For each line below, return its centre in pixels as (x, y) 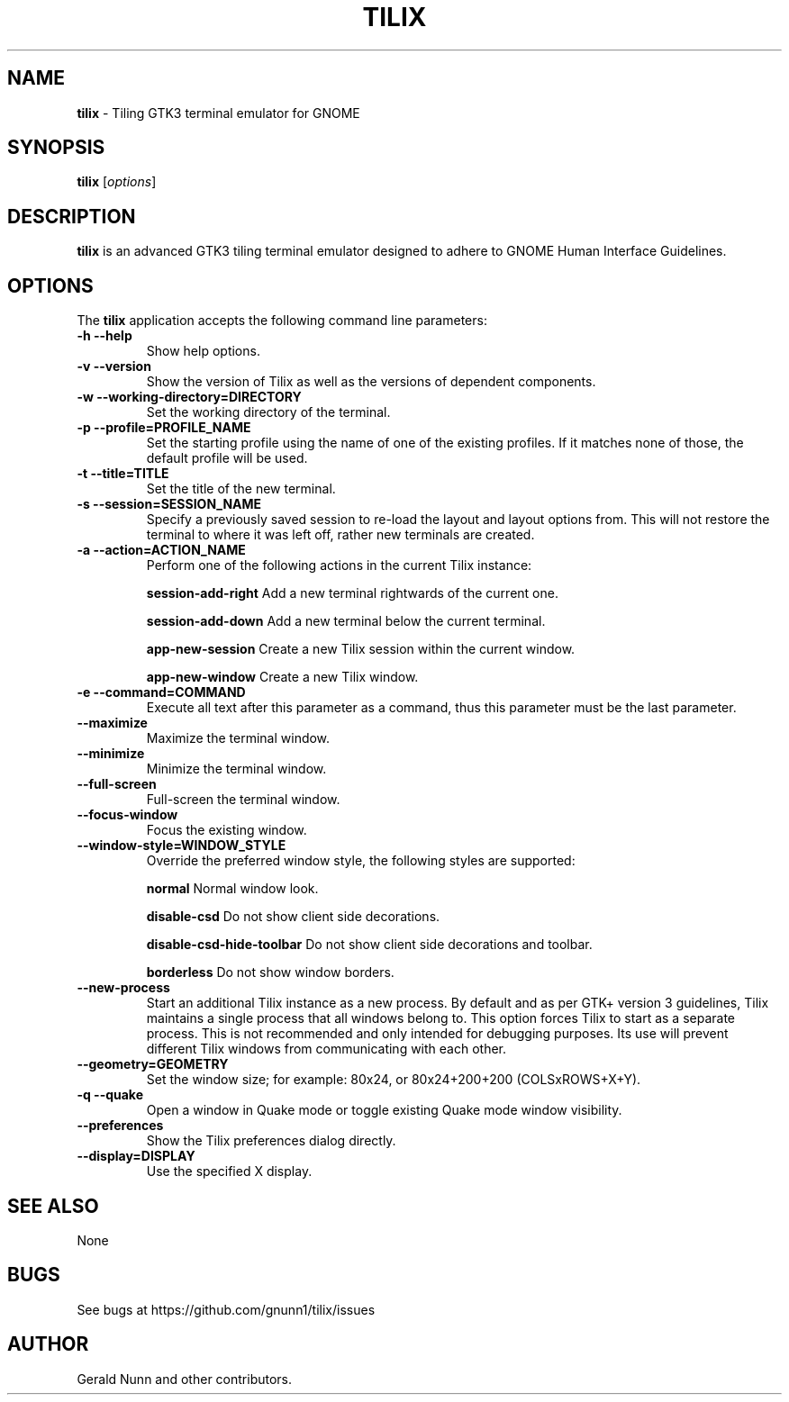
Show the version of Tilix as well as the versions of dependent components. (371, 382)
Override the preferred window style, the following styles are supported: (361, 861)
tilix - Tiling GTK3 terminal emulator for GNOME (218, 113)
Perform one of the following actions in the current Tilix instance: (339, 565)
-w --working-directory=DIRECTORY (189, 397)
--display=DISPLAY (136, 1156)
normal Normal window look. (232, 889)
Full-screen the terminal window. (243, 800)
